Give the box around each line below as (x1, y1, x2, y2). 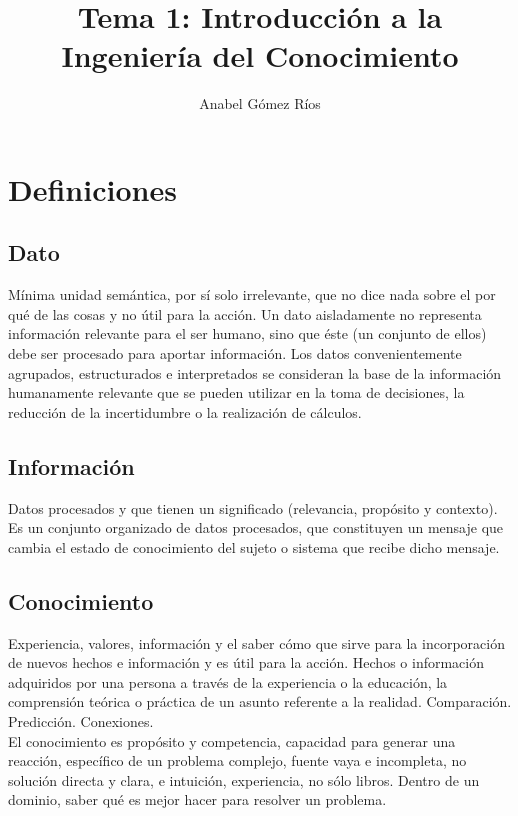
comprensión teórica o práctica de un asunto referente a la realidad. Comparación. (8, 691, 512, 712)
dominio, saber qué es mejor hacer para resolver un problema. (8, 789, 387, 810)
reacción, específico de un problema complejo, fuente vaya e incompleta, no (8, 750, 467, 771)
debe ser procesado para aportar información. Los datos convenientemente (8, 343, 462, 364)
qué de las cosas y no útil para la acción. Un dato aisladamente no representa (8, 303, 482, 324)
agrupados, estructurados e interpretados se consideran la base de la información (8, 362, 502, 383)
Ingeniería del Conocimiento (61, 35, 459, 76)
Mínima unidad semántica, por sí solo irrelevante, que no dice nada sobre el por (8, 284, 496, 305)
